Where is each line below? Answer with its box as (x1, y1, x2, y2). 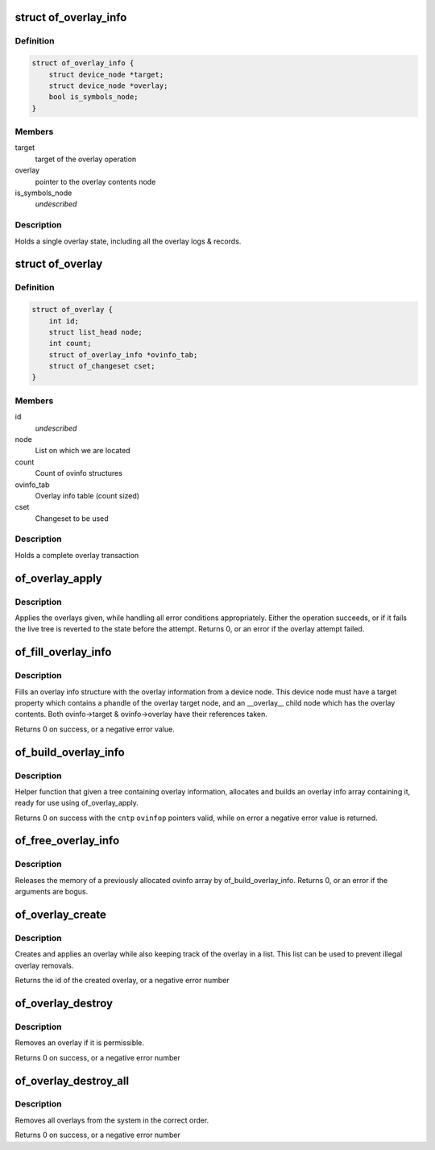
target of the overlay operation (35, 154, 137, 164)
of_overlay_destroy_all (14, 1073, 129, 1088)
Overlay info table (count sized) (35, 490, 140, 500)
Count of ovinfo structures (35, 469, 122, 478)
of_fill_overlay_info (14, 645, 112, 659)
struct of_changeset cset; (48, 361, 156, 371)
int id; (48, 316, 80, 326)
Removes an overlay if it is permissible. (14, 1038, 145, 1048)
